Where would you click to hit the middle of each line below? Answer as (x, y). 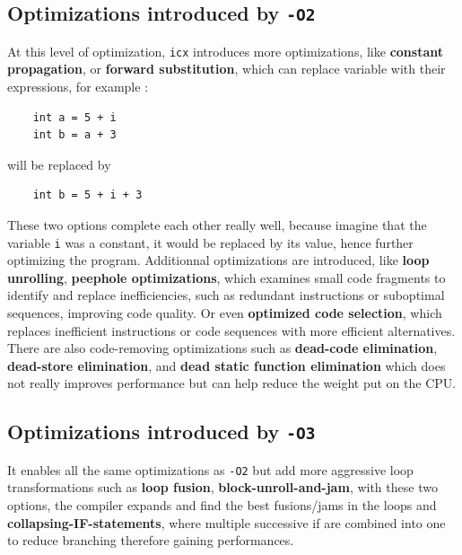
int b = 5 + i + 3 (87, 195)
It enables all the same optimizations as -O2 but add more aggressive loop (210, 469)
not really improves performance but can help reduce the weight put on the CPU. (232, 383)
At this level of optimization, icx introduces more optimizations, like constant (225, 51)
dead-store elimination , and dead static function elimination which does (227, 365)
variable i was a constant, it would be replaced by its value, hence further (210, 242)
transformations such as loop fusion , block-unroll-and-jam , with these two (222, 487)
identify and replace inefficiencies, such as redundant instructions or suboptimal (226, 295)
